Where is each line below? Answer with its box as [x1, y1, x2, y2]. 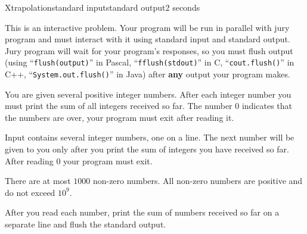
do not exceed [5, 186, 55, 198]
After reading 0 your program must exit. [5, 154, 153, 167]
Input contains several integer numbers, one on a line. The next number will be [5, 131, 294, 143]
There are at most [5, 174, 71, 187]
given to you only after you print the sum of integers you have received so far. [5, 143, 289, 155]
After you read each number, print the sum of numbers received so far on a [5, 206, 280, 219]
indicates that [241, 99, 292, 112]
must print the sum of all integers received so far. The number [5, 99, 232, 112]
